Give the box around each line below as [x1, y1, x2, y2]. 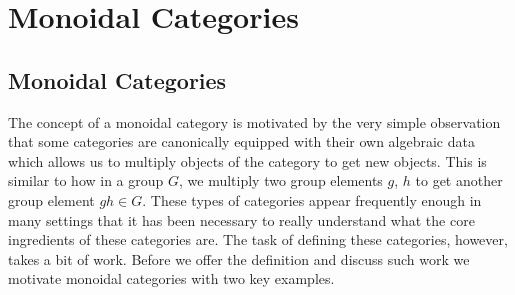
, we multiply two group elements [179, 170, 383, 191]
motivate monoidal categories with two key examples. [8, 268, 335, 289]
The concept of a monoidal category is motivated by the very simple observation [8, 111, 501, 132]
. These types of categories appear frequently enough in [142, 189, 482, 210]
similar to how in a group [8, 170, 164, 191]
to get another [415, 170, 503, 191]
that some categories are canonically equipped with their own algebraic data [8, 131, 475, 152]
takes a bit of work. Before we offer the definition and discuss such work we [8, 248, 470, 269]
